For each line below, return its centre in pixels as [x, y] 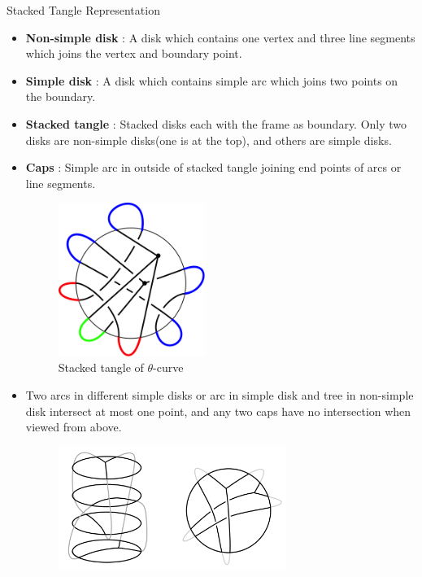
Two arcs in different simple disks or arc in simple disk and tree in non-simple [220, 395]
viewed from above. [74, 427]
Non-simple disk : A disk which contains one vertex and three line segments [220, 37]
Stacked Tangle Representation [83, 10]
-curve [168, 367]
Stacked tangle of [101, 367]
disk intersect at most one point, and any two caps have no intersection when [218, 411]
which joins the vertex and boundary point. [134, 53]
